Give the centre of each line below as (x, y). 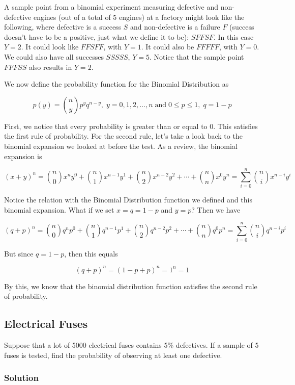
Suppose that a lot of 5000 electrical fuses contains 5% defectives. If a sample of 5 (131, 345)
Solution (21, 378)
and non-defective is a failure (175, 27)
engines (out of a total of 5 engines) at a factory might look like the (139, 17)
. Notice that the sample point (197, 56)
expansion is (23, 156)
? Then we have (216, 209)
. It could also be (168, 47)
